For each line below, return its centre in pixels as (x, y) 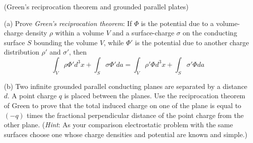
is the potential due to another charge (192, 42)
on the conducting (210, 33)
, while (114, 42)
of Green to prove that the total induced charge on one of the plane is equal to (123, 105)
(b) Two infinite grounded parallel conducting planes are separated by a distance (126, 86)
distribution (22, 52)
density (36, 33)
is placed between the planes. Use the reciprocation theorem (155, 96)
